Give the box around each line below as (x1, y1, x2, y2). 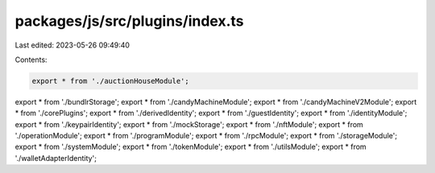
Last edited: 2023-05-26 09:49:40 (14, 40, 130, 50)
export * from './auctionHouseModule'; (31, 76, 189, 85)
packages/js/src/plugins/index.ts (14, 12, 245, 30)
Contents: (14, 55, 48, 64)
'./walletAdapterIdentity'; (14, 153, 97, 163)
